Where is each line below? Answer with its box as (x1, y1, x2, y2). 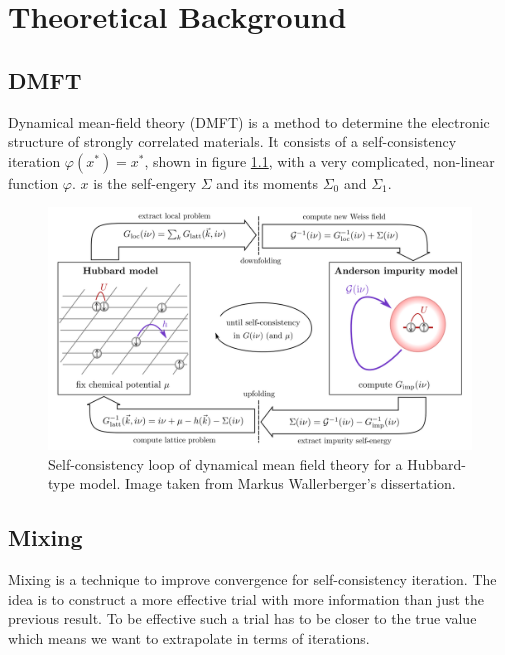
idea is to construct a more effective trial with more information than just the (8, 588, 485, 609)
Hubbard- (407, 453, 466, 474)
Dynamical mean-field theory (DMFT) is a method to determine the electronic (8, 111, 490, 132)
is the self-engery (93, 172, 197, 193)
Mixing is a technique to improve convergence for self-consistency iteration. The (8, 568, 497, 589)
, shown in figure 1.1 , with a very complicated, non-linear (144, 150, 495, 171)
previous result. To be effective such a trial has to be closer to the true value (8, 608, 477, 629)
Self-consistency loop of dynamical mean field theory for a (48, 453, 403, 474)
